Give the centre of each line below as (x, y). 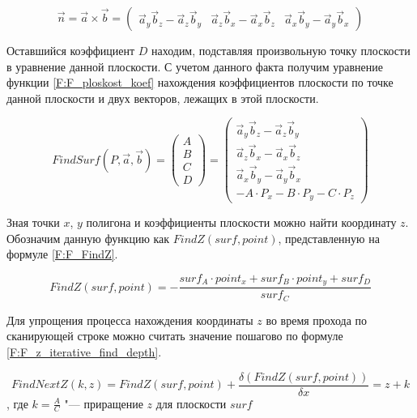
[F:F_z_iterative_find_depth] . (84, 351)
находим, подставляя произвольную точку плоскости (281, 50)
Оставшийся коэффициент (71, 50)
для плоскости (191, 403)
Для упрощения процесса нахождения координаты (130, 320)
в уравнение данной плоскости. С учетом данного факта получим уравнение (195, 66)
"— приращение (104, 403)
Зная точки (33, 222)
